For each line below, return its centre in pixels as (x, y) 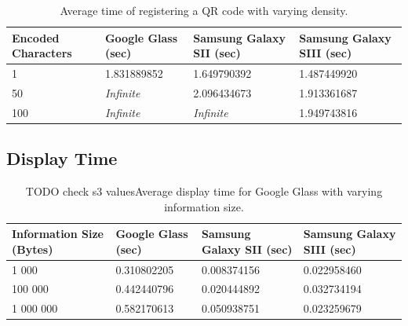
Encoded (36, 37)
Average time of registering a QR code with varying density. (204, 10)
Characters (42, 53)
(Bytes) (33, 249)
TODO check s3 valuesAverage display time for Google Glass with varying (204, 191)
